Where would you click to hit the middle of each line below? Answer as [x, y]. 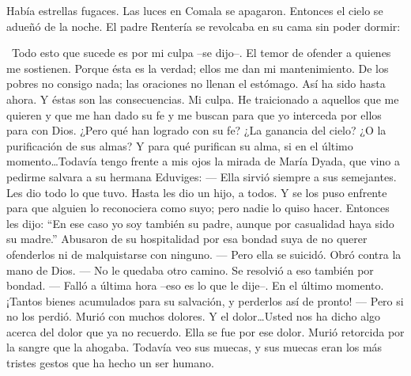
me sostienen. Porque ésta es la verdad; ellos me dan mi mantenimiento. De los [198, 68]
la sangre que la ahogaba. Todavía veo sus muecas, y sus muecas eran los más [194, 347]
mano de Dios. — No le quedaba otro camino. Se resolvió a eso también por [190, 270]
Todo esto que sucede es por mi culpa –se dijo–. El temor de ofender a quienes [201, 53]
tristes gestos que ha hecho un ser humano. [110, 363]
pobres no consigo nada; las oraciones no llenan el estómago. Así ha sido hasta [196, 84]
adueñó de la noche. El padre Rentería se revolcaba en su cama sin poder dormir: [204, 26]
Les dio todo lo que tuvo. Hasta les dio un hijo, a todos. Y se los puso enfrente [197, 192]
